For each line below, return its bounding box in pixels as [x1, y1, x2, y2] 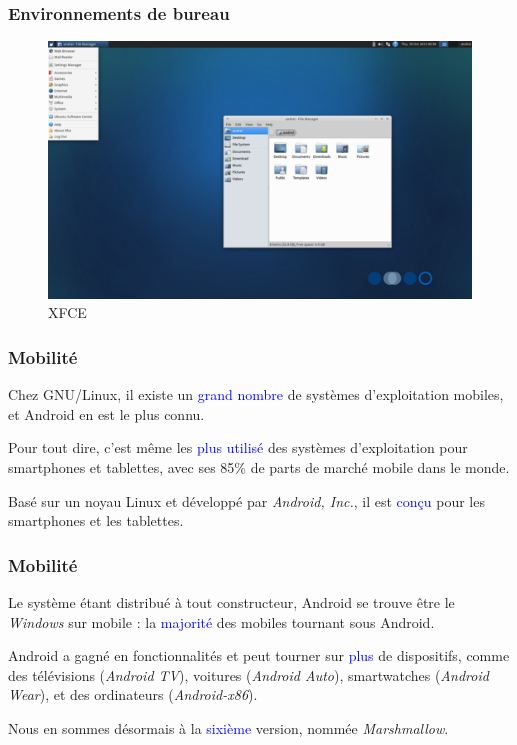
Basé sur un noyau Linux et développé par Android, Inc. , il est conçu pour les [8, 490, 485, 511]
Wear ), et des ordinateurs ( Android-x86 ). [8, 684, 258, 705]
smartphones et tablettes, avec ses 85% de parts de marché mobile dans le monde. [8, 456, 510, 477]
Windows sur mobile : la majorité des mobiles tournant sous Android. [8, 611, 435, 632]
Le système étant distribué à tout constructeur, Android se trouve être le [8, 591, 455, 612]
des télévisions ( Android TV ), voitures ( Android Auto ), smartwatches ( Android [8, 664, 489, 685]
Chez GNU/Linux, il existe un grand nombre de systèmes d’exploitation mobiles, [8, 384, 504, 405]
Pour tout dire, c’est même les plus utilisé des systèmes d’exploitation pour [8, 437, 468, 458]
